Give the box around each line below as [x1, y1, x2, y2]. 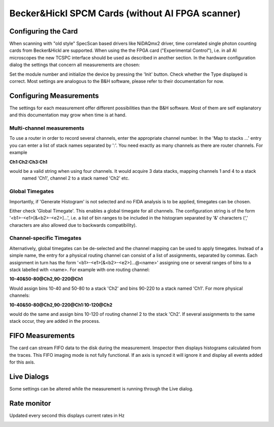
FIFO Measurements [9, 331, 75, 340]
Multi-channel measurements [9, 125, 85, 132]
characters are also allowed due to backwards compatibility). [9, 222, 137, 228]
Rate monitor [9, 399, 51, 408]
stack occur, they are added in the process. [9, 318, 100, 324]
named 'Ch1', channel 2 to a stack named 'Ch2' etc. [22, 175, 129, 181]
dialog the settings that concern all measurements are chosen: [9, 62, 141, 68]
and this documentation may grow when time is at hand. [9, 112, 127, 118]
